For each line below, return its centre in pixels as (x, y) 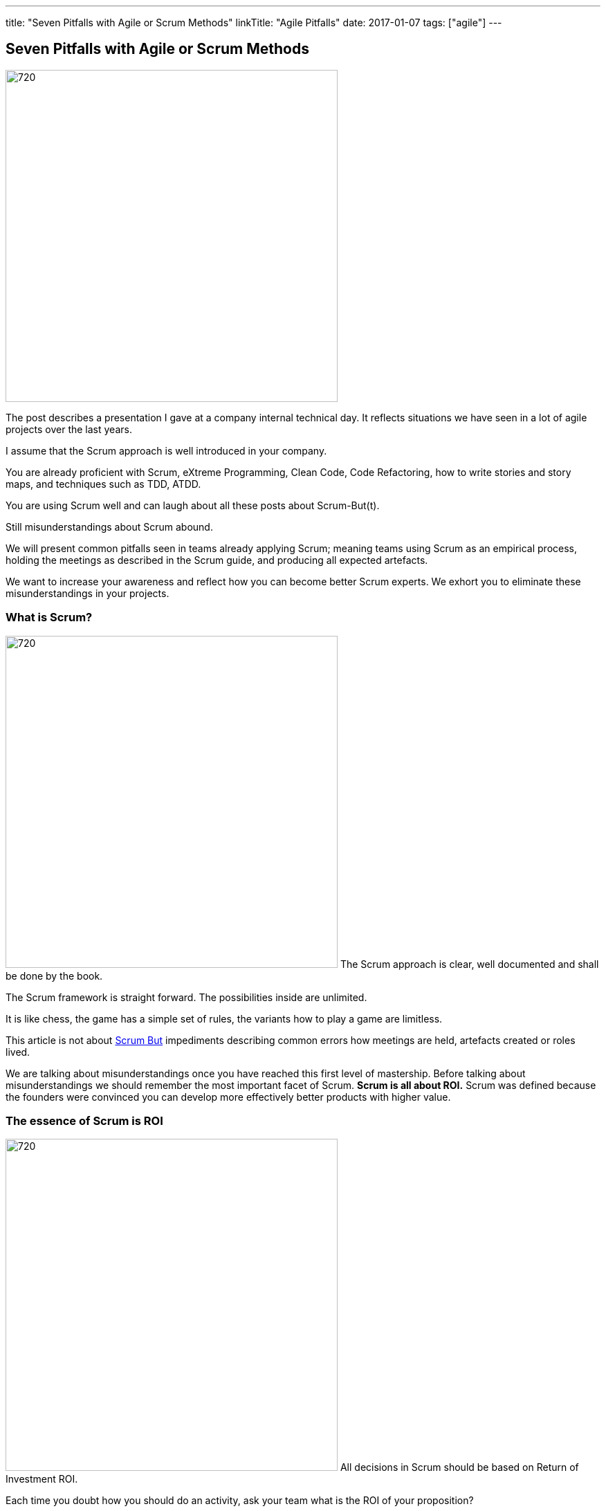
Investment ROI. (42, 1479)
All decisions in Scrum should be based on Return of (459, 1467)
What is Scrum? (49, 617)
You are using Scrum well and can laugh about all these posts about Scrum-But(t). (193, 505)
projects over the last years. (69, 429)
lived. (18, 1052)
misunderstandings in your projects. (88, 593)
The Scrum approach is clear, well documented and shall (469, 964)
